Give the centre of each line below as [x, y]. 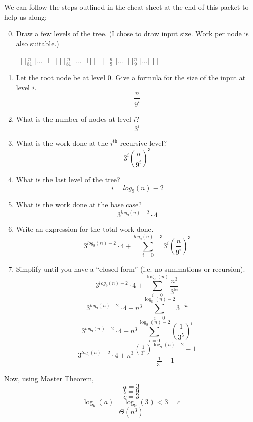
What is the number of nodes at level [73, 118]
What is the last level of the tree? [68, 179]
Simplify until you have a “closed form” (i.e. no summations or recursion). [131, 269]
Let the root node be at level [61, 77]
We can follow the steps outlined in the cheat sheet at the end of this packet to [126, 7]
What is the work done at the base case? [79, 205]
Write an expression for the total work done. [85, 229]
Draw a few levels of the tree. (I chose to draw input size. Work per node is [132, 34]
